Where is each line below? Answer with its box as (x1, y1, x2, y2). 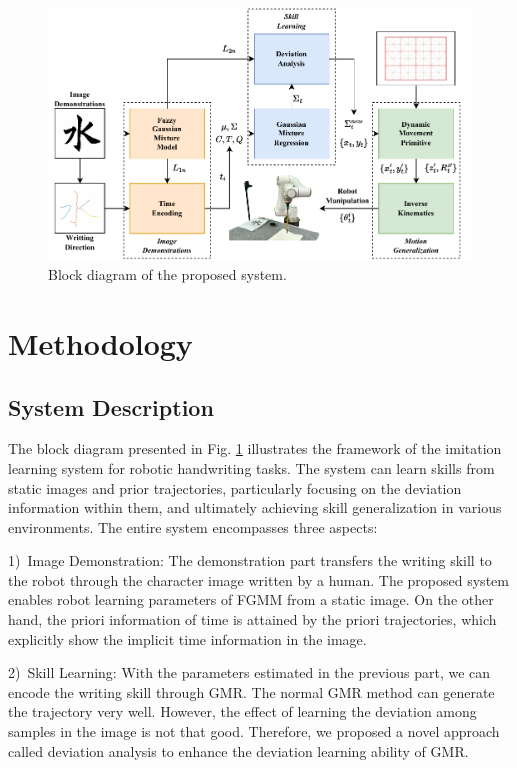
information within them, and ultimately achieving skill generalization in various (8, 497, 502, 518)
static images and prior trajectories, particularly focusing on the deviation (8, 477, 462, 498)
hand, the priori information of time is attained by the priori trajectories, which (8, 609, 497, 630)
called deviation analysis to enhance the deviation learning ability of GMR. (8, 740, 469, 761)
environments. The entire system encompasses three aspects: (8, 516, 378, 537)
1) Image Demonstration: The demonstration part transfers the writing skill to (8, 550, 492, 571)
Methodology (8, 322, 193, 363)
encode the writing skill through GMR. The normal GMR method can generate (8, 681, 495, 702)
